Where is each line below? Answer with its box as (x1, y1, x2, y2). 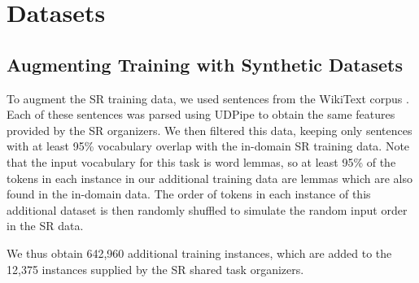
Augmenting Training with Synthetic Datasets (7, 51, 404, 76)
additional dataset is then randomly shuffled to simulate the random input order (7, 201, 408, 218)
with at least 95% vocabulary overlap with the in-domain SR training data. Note (7, 137, 410, 155)
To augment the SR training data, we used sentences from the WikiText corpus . (7, 89, 409, 107)
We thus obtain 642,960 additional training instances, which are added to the (7, 244, 392, 261)
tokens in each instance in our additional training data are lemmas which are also (7, 169, 413, 186)
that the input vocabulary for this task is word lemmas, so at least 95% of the (7, 153, 396, 170)
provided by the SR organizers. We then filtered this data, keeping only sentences (7, 121, 412, 138)
